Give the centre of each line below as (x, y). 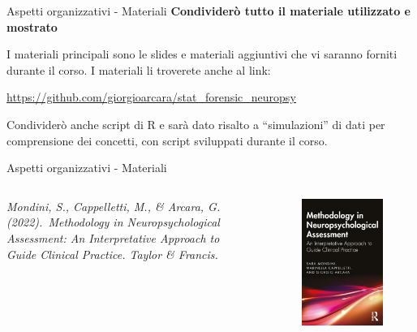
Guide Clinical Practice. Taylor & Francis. (112, 254)
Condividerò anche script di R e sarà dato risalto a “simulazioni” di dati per (196, 124)
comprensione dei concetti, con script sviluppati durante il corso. (167, 140)
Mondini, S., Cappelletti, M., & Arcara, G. (114, 206)
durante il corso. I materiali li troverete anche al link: (139, 69)
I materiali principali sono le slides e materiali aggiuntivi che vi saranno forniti (202, 54)
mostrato (32, 26)
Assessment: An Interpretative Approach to (113, 237)
